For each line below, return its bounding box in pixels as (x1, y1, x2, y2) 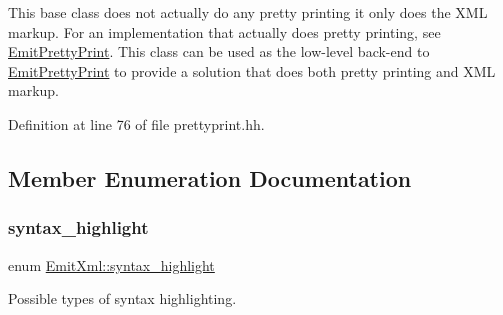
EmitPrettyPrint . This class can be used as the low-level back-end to (8, 41, 430, 62)
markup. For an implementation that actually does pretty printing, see (8, 21, 441, 42)
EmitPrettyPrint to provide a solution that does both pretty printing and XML (8, 60, 496, 81)
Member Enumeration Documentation (8, 162, 412, 193)
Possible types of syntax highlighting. (8, 288, 237, 309)
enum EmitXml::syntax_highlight (8, 254, 215, 275)
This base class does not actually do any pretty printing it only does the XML (8, 2, 488, 22)
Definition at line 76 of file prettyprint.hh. (8, 113, 265, 134)
